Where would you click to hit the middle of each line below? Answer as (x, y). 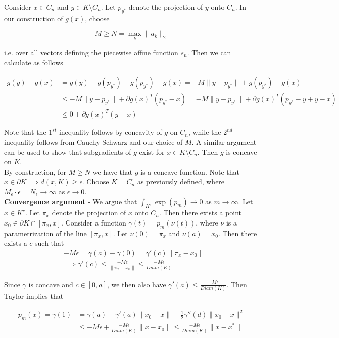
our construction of (34, 18)
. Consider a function (93, 222)
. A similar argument (224, 142)
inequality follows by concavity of (110, 132)
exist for (152, 152)
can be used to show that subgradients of (68, 152)
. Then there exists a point (200, 213)
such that (50, 243)
